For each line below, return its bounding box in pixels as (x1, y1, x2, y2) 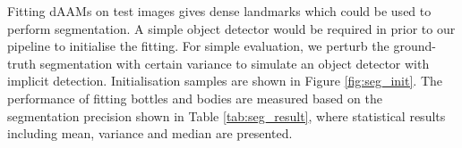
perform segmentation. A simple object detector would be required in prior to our (7, 19, 456, 37)
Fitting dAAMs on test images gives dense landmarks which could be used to (7, 2, 432, 20)
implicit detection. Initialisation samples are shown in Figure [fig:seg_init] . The (7, 71, 443, 90)
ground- (393, 37, 436, 55)
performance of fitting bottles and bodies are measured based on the (7, 88, 382, 107)
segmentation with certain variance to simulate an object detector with (39, 53, 430, 72)
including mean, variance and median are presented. (7, 124, 293, 143)
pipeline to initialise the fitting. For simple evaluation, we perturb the (7, 37, 389, 55)
